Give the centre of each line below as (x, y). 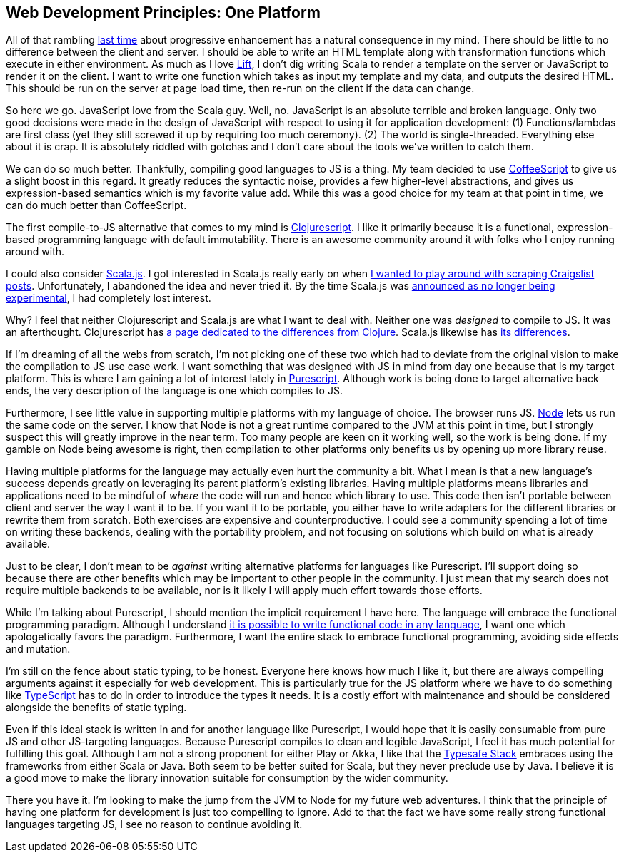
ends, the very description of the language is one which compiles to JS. (174, 391)
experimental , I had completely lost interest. (109, 298)
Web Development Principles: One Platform (163, 12)
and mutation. (38, 649)
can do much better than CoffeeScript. (96, 205)
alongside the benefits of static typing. (96, 708)
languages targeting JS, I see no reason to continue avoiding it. (154, 824)
